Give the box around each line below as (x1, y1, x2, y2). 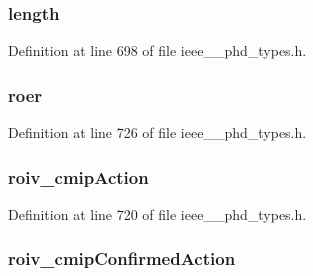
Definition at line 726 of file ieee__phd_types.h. (8, 122, 307, 143)
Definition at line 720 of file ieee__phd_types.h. (8, 203, 307, 224)
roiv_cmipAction (8, 164, 149, 189)
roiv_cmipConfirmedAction (8, 246, 236, 271)
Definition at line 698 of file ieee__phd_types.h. (8, 40, 307, 61)
